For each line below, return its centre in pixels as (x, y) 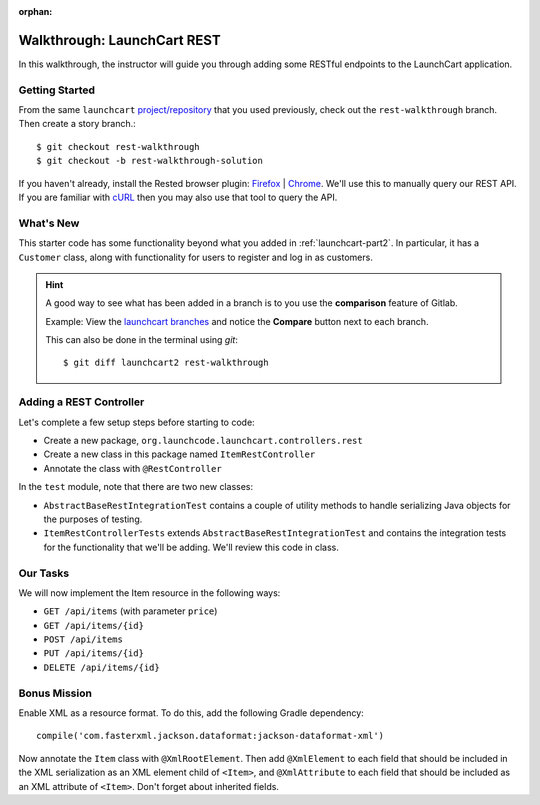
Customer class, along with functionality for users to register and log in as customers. (196, 257)
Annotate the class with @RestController (132, 468)
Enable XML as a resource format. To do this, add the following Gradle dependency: (191, 712)
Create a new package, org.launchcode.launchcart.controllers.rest (203, 441)
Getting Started (56, 90)
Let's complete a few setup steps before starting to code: (136, 422)
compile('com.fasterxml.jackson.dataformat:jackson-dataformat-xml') (210, 736)
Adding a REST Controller (81, 402)
